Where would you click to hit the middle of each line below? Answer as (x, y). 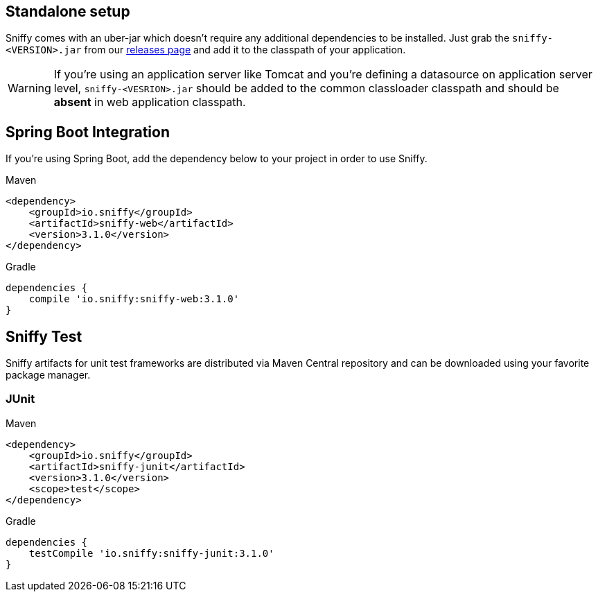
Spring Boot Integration (88, 132)
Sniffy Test (44, 336)
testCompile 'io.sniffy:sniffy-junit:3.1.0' (151, 553)
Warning (29, 88)
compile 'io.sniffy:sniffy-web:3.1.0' (134, 299)
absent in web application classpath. (150, 102)
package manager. (48, 375)
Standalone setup (68, 11)
